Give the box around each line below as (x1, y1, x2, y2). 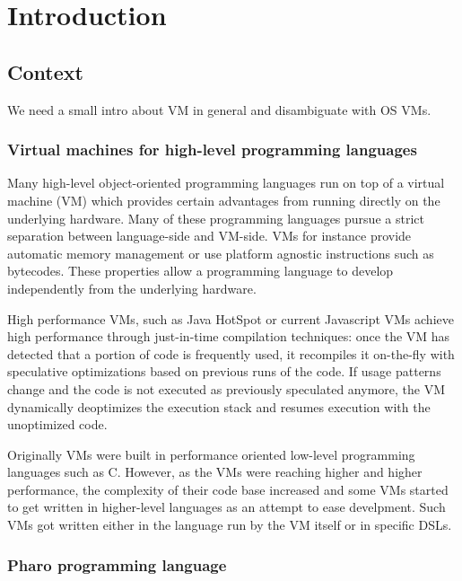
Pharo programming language (7, 553, 227, 576)
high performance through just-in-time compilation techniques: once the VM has (7, 327, 450, 346)
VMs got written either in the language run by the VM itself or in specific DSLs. (7, 515, 452, 534)
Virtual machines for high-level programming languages (7, 138, 417, 161)
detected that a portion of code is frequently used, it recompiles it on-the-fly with (7, 344, 455, 363)
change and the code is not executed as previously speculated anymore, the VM (7, 379, 446, 398)
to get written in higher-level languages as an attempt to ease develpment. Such (7, 497, 446, 516)
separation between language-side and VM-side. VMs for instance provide (7, 226, 412, 245)
